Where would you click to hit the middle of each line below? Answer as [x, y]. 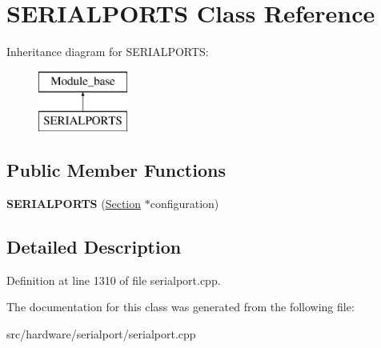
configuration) [184, 204]
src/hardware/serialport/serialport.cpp [101, 334]
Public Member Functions [116, 170]
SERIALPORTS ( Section [74, 204]
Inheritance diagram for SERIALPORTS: [108, 52]
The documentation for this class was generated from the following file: [180, 307]
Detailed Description [94, 247]
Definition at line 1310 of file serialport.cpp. [114, 280]
